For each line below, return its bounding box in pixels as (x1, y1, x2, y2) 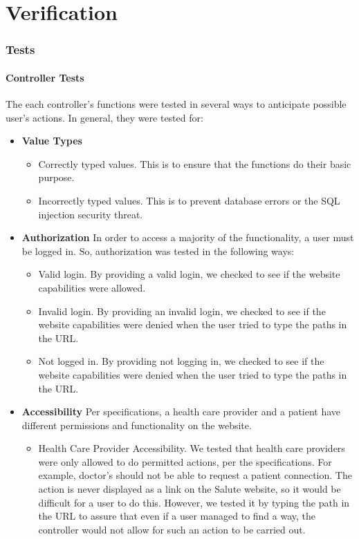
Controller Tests (6, 70, 84, 84)
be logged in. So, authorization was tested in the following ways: (21, 243, 295, 258)
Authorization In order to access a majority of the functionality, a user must (21, 230, 354, 245)
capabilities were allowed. (38, 280, 146, 294)
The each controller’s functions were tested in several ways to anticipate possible (6, 97, 347, 111)
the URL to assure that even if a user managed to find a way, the (38, 509, 316, 523)
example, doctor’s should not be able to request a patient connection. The (38, 468, 352, 482)
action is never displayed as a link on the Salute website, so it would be (38, 482, 341, 496)
